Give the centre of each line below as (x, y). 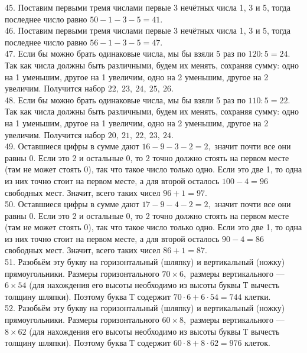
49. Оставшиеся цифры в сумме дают (72, 146)
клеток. (257, 343)
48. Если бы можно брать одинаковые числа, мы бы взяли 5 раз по (125, 99)
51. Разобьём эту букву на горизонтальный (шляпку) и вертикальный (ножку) (145, 262)
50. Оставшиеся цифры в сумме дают (72, 204)
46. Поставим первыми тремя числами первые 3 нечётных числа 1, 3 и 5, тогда (148, 30)
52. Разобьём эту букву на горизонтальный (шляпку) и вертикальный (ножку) (145, 308)
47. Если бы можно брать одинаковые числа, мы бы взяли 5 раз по (125, 53)
